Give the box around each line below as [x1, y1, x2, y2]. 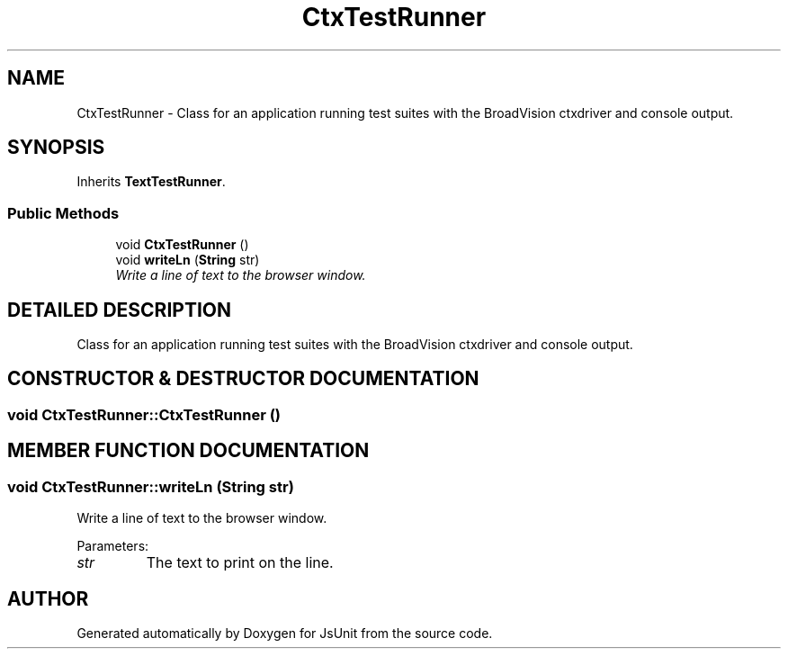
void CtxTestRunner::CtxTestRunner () [7, 405, 281, 424]
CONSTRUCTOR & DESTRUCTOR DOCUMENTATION [7, 367, 479, 391]
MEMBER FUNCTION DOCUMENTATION [7, 439, 370, 463]
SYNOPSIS [7, 136, 105, 159]
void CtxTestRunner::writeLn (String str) [7, 477, 294, 496]
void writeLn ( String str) [115, 252, 260, 268]
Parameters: [76, 538, 149, 554]
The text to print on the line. [146, 553, 334, 572]
